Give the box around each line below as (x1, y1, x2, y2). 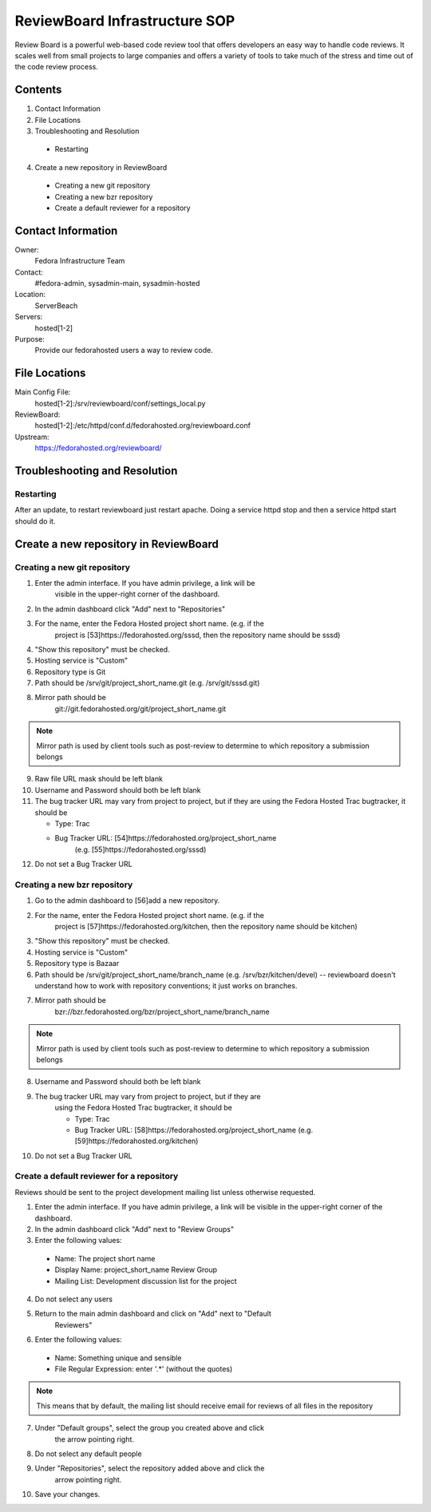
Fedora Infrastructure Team (34, 256, 125, 266)
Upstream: (14, 432, 49, 441)
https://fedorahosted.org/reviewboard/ (34, 443, 163, 453)
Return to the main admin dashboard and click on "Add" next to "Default (34, 1309, 271, 1319)
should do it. (14, 516, 56, 526)
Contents (14, 83, 62, 97)
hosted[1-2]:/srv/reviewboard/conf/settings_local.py (34, 398, 206, 408)
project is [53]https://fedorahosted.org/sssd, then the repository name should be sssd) (54, 630, 341, 639)
